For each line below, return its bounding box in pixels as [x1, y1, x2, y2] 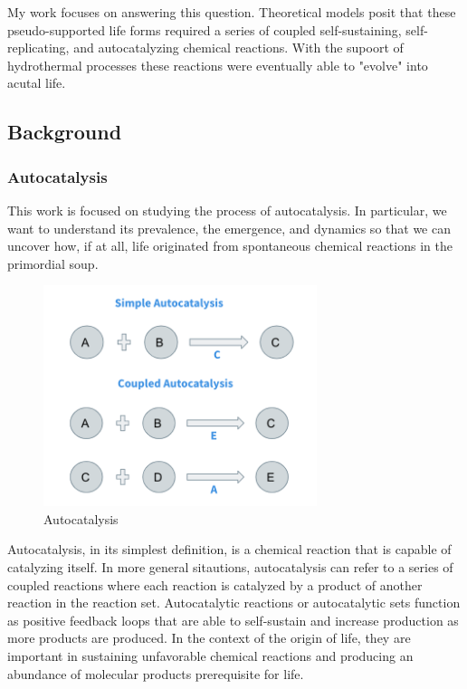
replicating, [7, 38, 70, 57]
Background [7, 118, 122, 146]
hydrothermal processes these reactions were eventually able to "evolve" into [7, 55, 428, 74]
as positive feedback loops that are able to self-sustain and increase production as [7, 610, 459, 629]
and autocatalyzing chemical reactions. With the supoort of [73, 38, 404, 57]
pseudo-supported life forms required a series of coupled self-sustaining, [7, 20, 402, 39]
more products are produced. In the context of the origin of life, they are [7, 628, 411, 647]
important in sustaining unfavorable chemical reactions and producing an [7, 646, 414, 665]
